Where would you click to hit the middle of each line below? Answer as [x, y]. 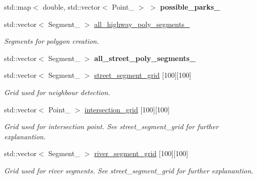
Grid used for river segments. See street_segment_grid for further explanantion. [129, 170]
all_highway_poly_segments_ [142, 24]
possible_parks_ [190, 7]
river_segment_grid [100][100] [141, 153]
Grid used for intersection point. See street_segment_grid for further [111, 126]
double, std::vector [72, 7]
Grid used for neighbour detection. [57, 92]
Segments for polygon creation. [52, 41]
